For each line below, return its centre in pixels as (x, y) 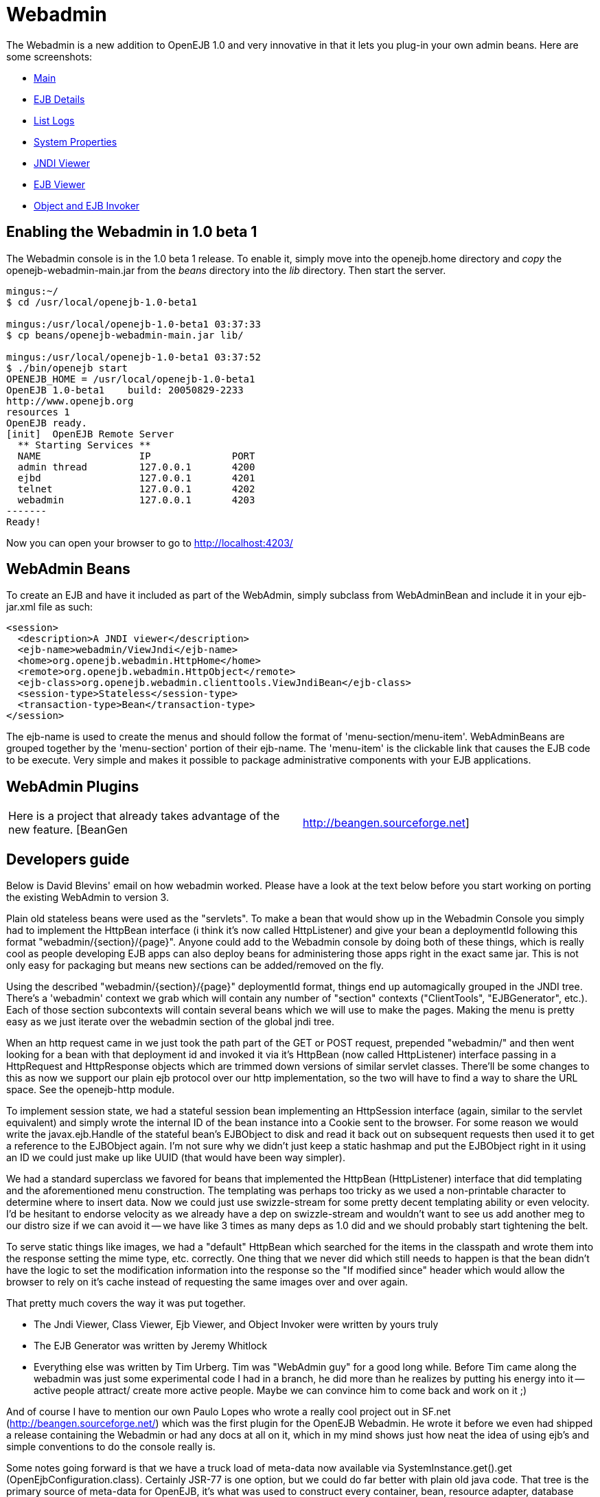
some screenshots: (49, 56)
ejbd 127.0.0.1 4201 (136, 478)
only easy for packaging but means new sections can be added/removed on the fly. (195, 965)
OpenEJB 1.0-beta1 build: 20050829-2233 (125, 390)
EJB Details (59, 99)
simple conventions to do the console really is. (111, 1447)
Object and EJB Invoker (87, 205)
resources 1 (38, 412)
